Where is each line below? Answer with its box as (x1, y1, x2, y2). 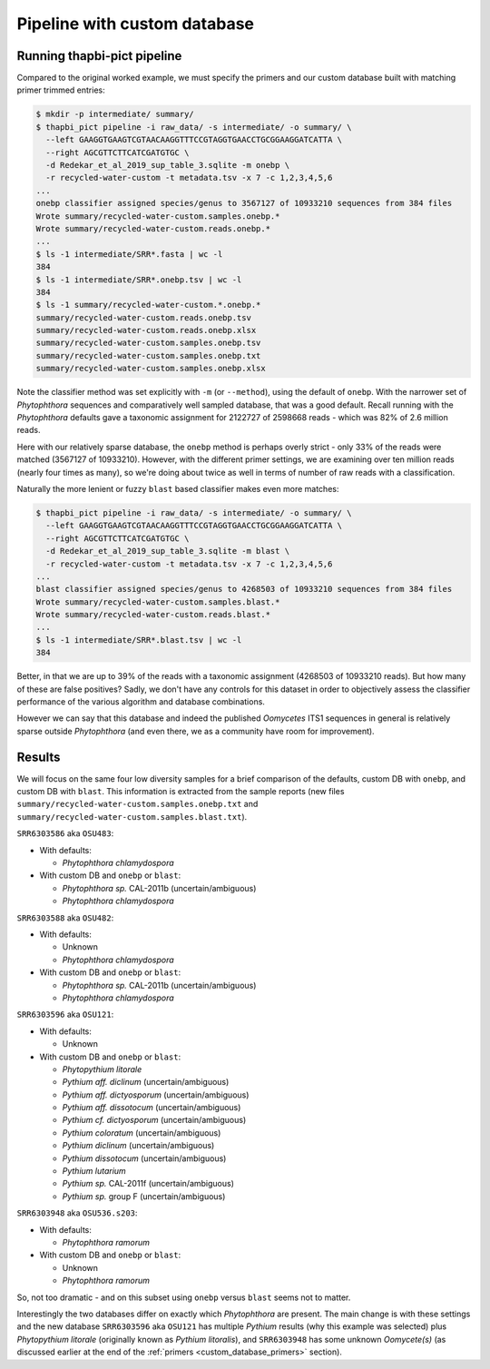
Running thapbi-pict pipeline (16, 48, 182, 64)
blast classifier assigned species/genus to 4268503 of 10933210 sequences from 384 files (35, 584, 453, 595)
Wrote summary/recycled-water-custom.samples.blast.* (35, 596, 280, 607)
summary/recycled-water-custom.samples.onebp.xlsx (35, 363, 267, 374)
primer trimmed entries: (16, 84, 105, 95)
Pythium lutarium (62, 1166, 126, 1177)
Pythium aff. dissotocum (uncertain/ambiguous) (62, 1102, 241, 1113)
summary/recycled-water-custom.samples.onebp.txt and (16, 799, 259, 810)
